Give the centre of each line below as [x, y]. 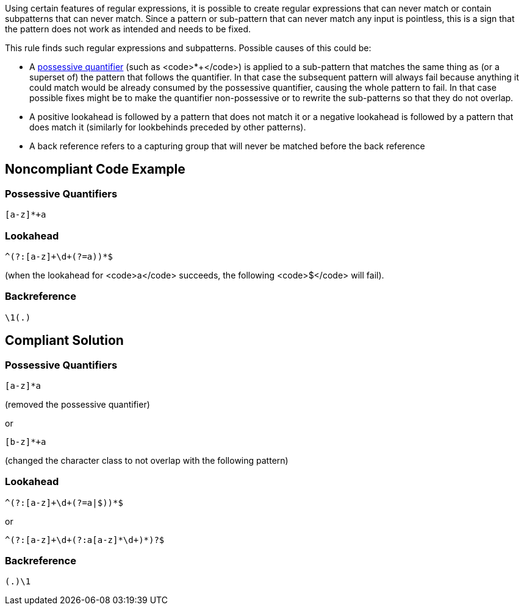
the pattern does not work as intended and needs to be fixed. [128, 29]
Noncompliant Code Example [95, 169]
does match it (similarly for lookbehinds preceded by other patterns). [168, 127]
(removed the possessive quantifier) [77, 404]
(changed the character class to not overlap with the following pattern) [147, 460]
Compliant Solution [64, 341]
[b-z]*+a [26, 442]
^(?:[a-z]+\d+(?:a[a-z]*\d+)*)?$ [85, 540]
